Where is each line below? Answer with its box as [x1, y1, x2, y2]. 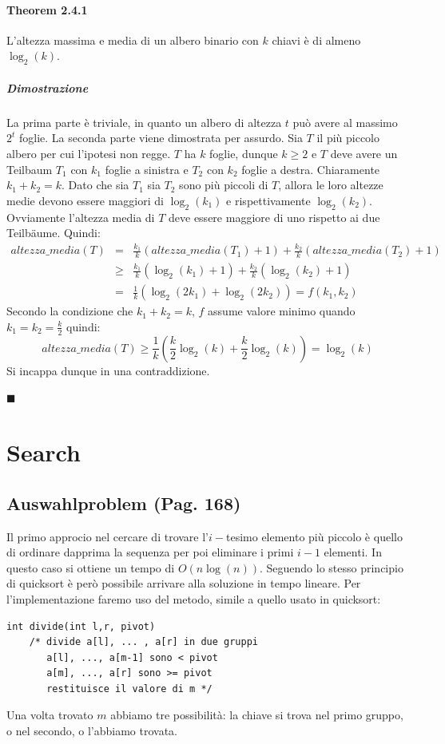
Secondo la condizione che [6, 303, 133, 319]
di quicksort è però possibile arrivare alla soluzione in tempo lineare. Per [6, 575, 361, 592]
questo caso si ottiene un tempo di [6, 559, 175, 576]
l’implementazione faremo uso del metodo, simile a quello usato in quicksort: [6, 590, 381, 607]
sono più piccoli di [179, 176, 268, 193]
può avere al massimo [292, 113, 398, 130]
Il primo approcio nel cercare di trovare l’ [6, 528, 209, 544]
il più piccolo [316, 129, 380, 146]
